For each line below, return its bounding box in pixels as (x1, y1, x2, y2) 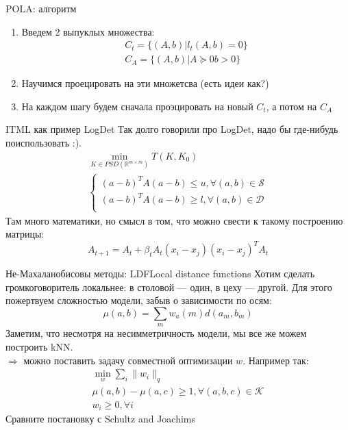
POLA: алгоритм (5, 1, 77, 15)
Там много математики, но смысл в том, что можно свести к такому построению (5, 213, 343, 227)
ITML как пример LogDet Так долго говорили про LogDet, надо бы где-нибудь (5, 122, 338, 136)
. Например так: (243, 353, 309, 367)
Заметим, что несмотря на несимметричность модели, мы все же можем (5, 326, 307, 340)
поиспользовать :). (5, 136, 82, 150)
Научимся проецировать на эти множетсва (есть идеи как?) (21, 76, 269, 90)
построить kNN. (5, 339, 73, 353)
